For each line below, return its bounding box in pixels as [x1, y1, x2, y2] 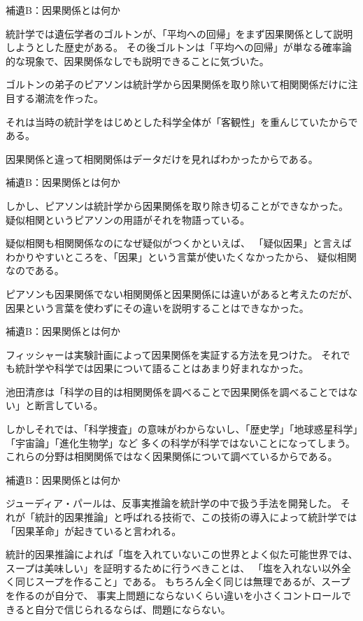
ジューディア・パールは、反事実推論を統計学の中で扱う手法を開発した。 [6, 496, 338, 511]
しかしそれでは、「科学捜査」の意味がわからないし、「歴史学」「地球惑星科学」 [6, 422, 358, 436]
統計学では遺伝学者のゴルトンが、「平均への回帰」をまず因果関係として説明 [6, 26, 353, 41]
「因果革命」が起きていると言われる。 [6, 523, 182, 538]
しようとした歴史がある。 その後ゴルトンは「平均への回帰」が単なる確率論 [6, 40, 352, 55]
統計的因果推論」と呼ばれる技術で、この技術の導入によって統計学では [34, 510, 357, 524]
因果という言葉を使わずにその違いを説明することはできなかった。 [6, 300, 309, 315]
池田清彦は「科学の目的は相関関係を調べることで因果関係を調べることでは [6, 384, 348, 399]
